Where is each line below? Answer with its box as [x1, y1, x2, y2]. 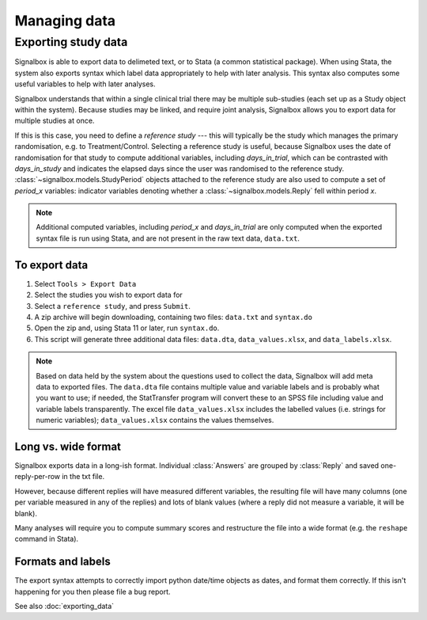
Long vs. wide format [14, 439, 122, 453]
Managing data [14, 12, 116, 29]
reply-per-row [14, 472, 61, 481]
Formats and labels [14, 555, 111, 569]
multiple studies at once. [14, 116, 95, 126]
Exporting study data [14, 35, 128, 49]
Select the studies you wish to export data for [34, 290, 183, 300]
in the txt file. [62, 472, 105, 481]
